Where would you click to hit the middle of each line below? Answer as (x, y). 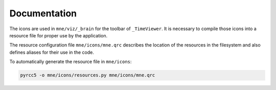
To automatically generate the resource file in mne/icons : (71, 62)
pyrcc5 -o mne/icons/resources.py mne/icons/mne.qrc (88, 75)
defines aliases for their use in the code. (52, 52)
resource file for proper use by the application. (59, 35)
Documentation (43, 13)
